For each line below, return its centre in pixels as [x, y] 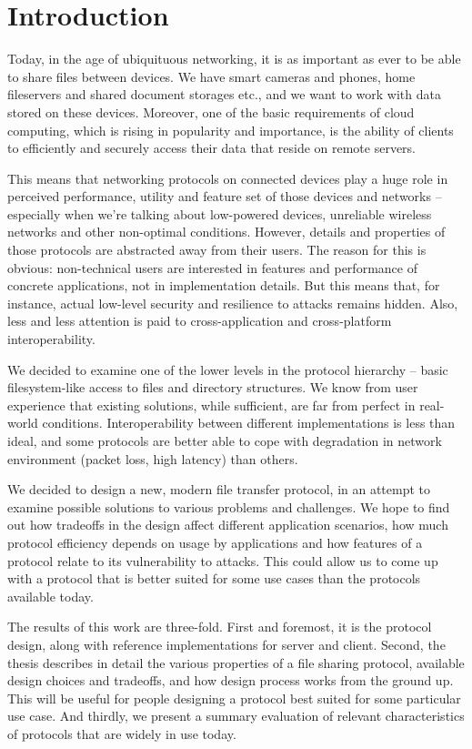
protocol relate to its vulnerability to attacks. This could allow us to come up [223, 560]
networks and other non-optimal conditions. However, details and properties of [226, 232]
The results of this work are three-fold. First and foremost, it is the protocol [220, 627]
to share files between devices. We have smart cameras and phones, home [211, 76]
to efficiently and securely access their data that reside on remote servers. [212, 148]
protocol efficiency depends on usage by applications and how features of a [215, 542]
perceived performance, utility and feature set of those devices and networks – [225, 196]
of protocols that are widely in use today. [122, 733]
